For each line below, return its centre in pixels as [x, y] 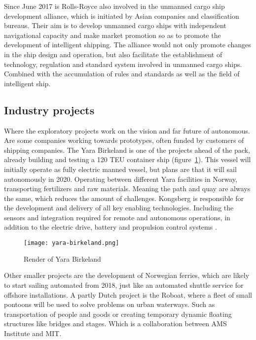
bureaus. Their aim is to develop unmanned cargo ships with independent [115, 25]
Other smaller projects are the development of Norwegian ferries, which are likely [127, 275]
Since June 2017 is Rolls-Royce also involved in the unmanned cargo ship [114, 6]
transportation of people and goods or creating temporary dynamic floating [118, 314]
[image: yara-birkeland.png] [72, 243]
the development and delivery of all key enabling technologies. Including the [119, 208]
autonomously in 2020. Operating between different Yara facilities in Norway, [121, 179]
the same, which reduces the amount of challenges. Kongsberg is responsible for [124, 198]
